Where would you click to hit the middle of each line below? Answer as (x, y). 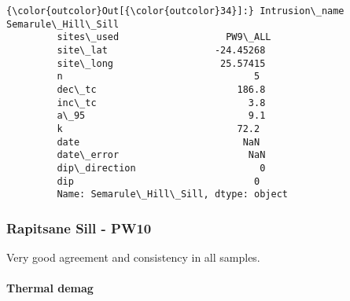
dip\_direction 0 (161, 168)
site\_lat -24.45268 (161, 50)
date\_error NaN (161, 155)
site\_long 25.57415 (161, 63)
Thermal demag (50, 288)
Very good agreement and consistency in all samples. (133, 257)
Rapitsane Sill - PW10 (79, 228)
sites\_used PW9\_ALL (164, 37)
